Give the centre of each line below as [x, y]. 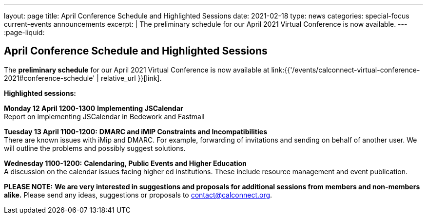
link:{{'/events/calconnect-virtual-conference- [346, 70]
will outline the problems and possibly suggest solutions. [95, 148]
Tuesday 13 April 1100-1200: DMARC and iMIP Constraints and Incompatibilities [136, 131]
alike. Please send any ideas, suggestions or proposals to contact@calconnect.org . [138, 195]
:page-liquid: [24, 32]
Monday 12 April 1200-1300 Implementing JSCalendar [94, 108]
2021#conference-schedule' [49, 78]
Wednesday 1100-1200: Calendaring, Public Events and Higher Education [125, 163]
